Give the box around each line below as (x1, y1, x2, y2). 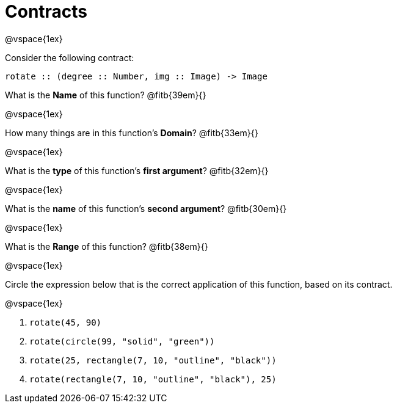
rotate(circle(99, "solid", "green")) (29, 336, 215, 346)
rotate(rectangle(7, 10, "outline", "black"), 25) (29, 374, 277, 384)
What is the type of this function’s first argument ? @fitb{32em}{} (5, 165, 269, 176)
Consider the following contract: (5, 52, 134, 63)
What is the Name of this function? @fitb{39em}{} (5, 89, 206, 100)
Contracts (5, 1, 88, 22)
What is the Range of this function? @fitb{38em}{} (5, 241, 208, 252)
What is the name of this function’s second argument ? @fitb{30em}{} (5, 203, 287, 214)
